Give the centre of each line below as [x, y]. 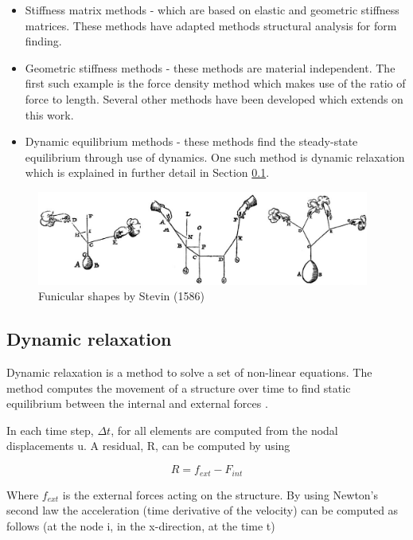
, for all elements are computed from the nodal [224, 430]
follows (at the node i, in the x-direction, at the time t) [141, 525]
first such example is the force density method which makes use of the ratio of [215, 83]
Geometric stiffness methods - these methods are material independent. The [210, 67]
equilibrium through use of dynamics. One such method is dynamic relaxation [215, 157]
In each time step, [50, 430]
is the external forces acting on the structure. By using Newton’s [220, 494]
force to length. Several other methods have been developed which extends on [214, 98]
